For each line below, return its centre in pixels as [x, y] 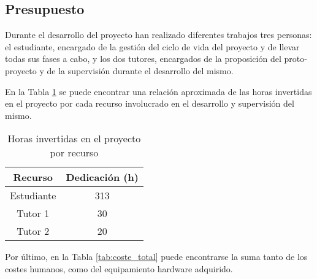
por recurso [74, 153]
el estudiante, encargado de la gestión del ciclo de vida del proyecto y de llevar [152, 46]
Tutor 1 [33, 213]
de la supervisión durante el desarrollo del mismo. [140, 70]
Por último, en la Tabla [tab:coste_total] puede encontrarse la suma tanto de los [156, 257]
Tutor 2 [33, 231]
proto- [296, 59]
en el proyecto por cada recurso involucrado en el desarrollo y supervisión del [150, 103]
